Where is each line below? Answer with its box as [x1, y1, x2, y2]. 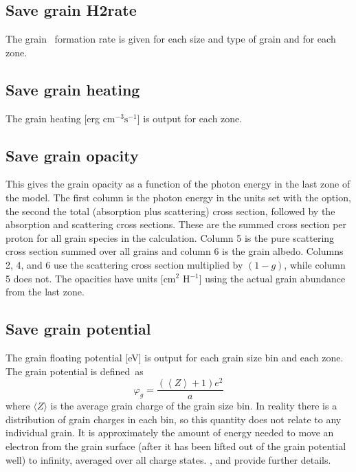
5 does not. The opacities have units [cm [5, 271, 176, 285]
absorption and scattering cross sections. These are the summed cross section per [5, 217, 347, 232]
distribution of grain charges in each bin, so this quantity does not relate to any [5, 412, 342, 426]
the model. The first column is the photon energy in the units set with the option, [5, 190, 351, 204]
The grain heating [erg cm [5, 111, 115, 125]
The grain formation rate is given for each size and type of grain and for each [5, 32, 336, 46]
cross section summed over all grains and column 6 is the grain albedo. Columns [5, 244, 344, 258]
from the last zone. [5, 284, 85, 299]
